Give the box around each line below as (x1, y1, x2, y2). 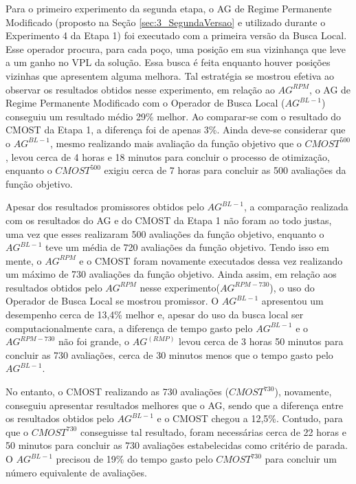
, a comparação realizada (243, 199, 348, 214)
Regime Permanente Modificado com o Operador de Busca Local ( (5, 96, 285, 110)
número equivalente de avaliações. (5, 465, 147, 479)
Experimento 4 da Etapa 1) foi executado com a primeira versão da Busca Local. (5, 28, 347, 43)
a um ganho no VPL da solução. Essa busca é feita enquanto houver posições (5, 55, 331, 69)
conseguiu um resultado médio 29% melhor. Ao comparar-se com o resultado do (5, 109, 342, 123)
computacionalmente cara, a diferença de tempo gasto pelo (5, 320, 253, 335)
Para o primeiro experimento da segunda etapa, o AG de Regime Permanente (5, 1, 332, 15)
